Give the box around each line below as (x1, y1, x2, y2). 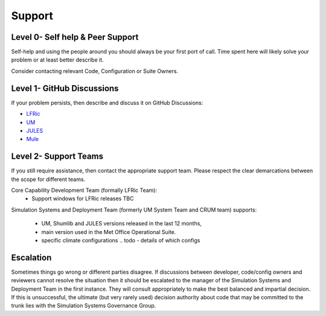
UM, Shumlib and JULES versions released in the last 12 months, (41, 220, 202, 227)
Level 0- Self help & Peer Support (11, 32, 139, 42)
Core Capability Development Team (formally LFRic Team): (11, 187, 158, 194)
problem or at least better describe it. (11, 56, 104, 63)
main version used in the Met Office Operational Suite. (41, 228, 176, 235)
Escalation (11, 252, 52, 262)
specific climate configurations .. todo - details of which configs (41, 236, 200, 244)
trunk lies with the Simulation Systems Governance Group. (11, 302, 156, 309)
